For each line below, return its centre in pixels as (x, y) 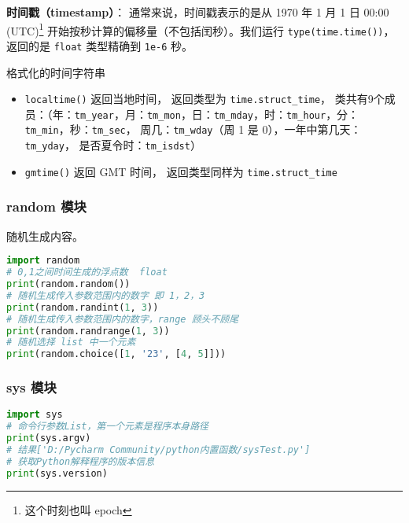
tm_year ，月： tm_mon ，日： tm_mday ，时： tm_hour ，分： (217, 114)
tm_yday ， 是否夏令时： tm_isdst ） (113, 145)
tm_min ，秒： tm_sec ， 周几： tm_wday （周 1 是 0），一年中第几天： (193, 129)
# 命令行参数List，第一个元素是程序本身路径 (107, 427)
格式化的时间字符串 (56, 72)
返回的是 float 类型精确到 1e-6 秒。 (100, 45)
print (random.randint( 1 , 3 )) (83, 307)
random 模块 (46, 206)
